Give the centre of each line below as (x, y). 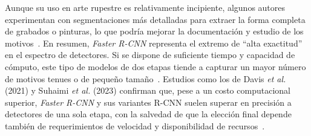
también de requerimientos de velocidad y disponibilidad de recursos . (135, 125)
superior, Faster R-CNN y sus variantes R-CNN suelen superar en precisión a (148, 102)
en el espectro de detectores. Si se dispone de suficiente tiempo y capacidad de (150, 55)
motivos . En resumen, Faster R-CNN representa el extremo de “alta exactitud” (154, 43)
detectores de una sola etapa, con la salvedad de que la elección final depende (148, 114)
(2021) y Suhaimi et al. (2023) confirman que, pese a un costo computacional (148, 90)
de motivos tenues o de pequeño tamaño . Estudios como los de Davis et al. (146, 78)
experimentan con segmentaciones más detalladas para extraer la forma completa (155, 19)
